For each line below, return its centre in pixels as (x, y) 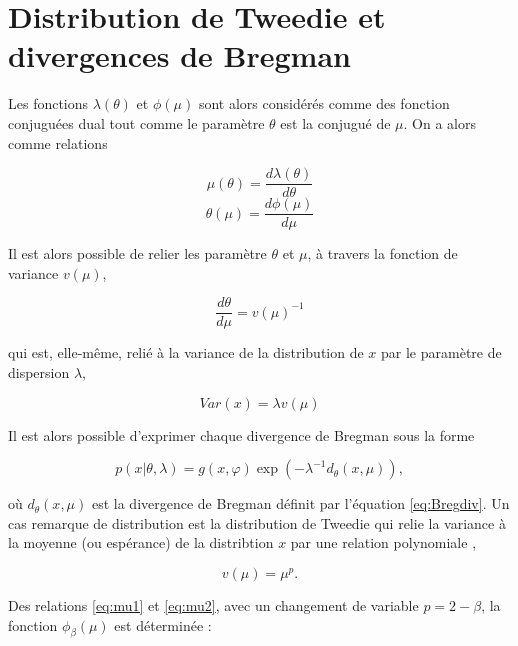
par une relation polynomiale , (383, 542)
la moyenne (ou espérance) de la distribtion (141, 542)
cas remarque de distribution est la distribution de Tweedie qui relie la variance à (257, 522)
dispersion (39, 372)
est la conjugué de (335, 122)
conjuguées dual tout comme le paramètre (136, 122)
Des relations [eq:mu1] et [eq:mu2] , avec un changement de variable (213, 605)
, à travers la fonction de (382, 253)
